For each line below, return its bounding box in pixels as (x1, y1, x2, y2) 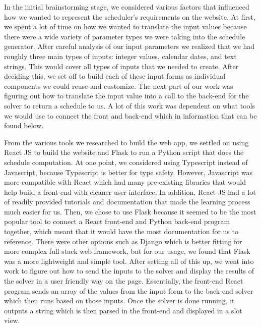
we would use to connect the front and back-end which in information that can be (4, 110, 257, 121)
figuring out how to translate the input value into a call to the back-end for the (4, 90, 249, 101)
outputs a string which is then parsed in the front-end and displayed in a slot (4, 305, 242, 315)
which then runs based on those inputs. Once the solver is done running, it (4, 295, 235, 306)
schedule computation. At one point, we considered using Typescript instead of (4, 156, 248, 167)
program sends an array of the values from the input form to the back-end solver (4, 285, 253, 296)
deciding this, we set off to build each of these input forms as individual (4, 71, 226, 81)
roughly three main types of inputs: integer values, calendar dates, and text (4, 50, 237, 61)
